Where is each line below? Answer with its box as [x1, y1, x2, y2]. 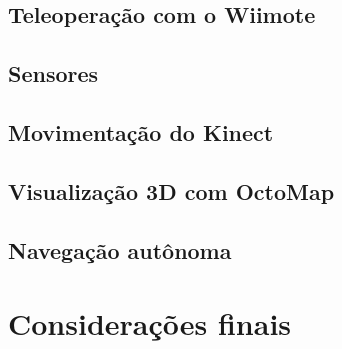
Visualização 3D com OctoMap [8, 175, 335, 206]
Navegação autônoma [8, 234, 232, 265]
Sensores [8, 58, 99, 89]
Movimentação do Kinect [8, 116, 274, 147]
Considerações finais [8, 303, 292, 344]
